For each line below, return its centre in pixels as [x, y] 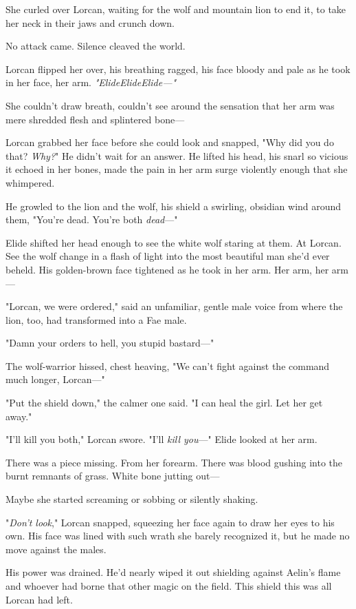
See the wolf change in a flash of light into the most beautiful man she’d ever [168, 256]
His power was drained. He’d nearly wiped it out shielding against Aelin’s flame [173, 572]
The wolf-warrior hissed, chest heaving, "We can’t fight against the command [168, 365]
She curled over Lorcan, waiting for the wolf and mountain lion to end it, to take [176, 9]
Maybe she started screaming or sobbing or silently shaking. [132, 499]
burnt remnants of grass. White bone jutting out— [113, 476]
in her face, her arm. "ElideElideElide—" [91, 82]
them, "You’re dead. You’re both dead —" [92, 219]
